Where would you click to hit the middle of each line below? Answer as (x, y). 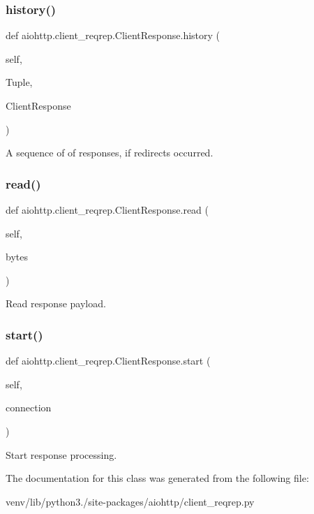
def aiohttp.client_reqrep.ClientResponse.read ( (107, 210)
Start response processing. (61, 454)
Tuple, (19, 82)
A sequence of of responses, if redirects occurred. (110, 153)
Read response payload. (56, 303)
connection (29, 407)
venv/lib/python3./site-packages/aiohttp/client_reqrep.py (130, 501)
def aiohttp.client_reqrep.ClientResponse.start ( (108, 361)
